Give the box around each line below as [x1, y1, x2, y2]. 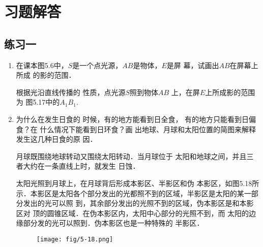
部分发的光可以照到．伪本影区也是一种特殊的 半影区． [23, 218, 204, 228]
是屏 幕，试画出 [166, 59, 219, 70]
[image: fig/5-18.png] [36, 235, 113, 243]
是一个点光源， [72, 59, 123, 70]
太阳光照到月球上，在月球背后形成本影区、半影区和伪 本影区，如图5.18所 [16, 177, 259, 188]
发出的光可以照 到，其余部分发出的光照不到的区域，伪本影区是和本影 [23, 198, 254, 208]
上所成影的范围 [205, 86, 255, 97]
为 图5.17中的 [16, 97, 60, 107]
